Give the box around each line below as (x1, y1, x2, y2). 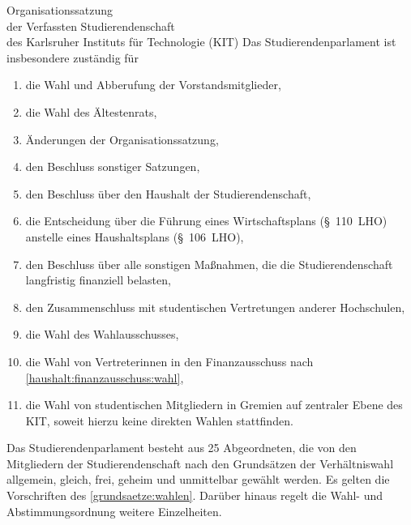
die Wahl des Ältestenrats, (25, 103, 157, 120)
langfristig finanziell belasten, (25, 271, 171, 288)
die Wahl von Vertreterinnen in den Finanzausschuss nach (25, 352, 314, 369)
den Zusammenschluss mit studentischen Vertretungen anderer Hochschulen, (25, 298, 405, 315)
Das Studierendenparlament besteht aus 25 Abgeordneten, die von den (6, 439, 357, 456)
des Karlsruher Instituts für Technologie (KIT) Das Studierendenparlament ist (6, 33, 396, 50)
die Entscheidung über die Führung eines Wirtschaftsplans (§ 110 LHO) (25, 212, 387, 229)
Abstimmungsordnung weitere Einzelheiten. (6, 502, 222, 519)
